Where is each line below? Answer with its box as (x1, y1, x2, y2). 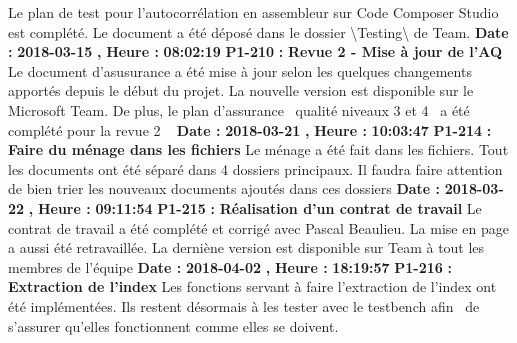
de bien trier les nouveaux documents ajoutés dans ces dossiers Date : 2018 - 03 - (8, 178, 504, 199)
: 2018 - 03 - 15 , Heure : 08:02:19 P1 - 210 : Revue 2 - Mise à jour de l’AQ (8, 41, 503, 62)
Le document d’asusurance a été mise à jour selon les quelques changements (8, 60, 472, 81)
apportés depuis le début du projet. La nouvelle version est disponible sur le (8, 80, 474, 101)
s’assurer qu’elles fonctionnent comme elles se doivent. (8, 315, 339, 336)
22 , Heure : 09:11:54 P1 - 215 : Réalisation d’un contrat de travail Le (8, 197, 482, 218)
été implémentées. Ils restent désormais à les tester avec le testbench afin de (8, 295, 480, 316)
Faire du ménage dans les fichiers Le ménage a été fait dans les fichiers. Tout (8, 139, 509, 160)
